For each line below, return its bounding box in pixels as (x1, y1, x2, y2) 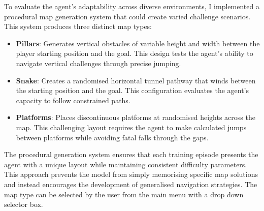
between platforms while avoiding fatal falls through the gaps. (16, 132, 209, 142)
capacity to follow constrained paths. (16, 95, 130, 105)
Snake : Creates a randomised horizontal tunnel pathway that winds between (16, 75, 256, 85)
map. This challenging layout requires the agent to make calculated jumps (16, 122, 247, 132)
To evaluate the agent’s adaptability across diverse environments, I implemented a (4, 1, 259, 11)
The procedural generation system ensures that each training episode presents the (4, 149, 258, 160)
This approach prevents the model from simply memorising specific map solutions (4, 169, 258, 179)
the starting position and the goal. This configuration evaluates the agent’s (16, 85, 249, 96)
